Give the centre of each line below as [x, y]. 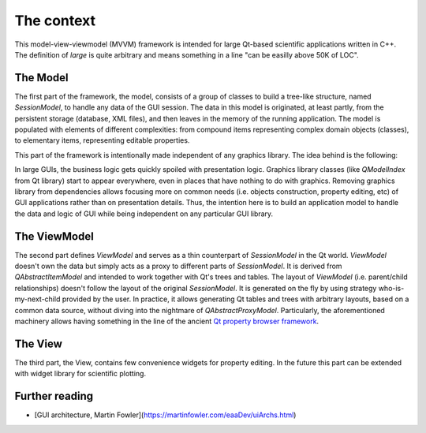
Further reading [54, 396]
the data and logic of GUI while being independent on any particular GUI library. [144, 214]
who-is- [391, 288]
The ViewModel [54, 236]
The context [55, 21]
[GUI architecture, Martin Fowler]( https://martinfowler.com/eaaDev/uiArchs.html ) [165, 415]
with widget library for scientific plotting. [80, 374]
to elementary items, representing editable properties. [102, 140]
